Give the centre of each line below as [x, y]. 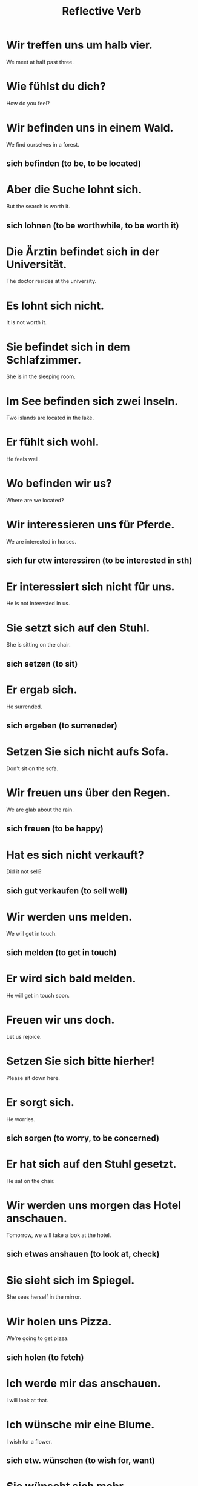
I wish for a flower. [29, 1441]
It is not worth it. [27, 322]
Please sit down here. [33, 1078]
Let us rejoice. [24, 1036]
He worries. [21, 1119]
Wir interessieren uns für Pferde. [91, 525]
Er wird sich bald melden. [71, 978]
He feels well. [23, 459]
